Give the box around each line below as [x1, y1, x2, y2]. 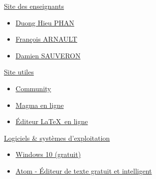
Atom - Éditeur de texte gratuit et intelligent [15, 165, 152, 176]
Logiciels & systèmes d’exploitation [4, 132, 110, 143]
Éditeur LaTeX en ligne [15, 116, 88, 127]
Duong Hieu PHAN [15, 17, 74, 27]
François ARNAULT [15, 34, 77, 44]
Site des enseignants [4, 1, 64, 11]
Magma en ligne [15, 100, 64, 110]
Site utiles [4, 67, 34, 77]
